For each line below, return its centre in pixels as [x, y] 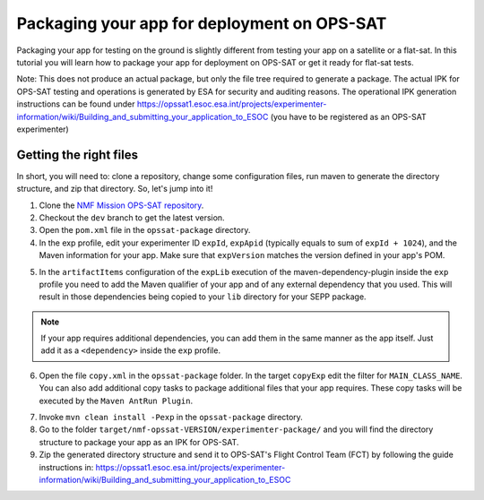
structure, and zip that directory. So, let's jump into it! [115, 189]
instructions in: [66, 467]
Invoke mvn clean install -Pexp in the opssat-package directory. [171, 418]
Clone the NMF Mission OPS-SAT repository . [121, 205]
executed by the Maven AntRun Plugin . [116, 401]
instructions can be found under [76, 104]
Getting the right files [78, 155]
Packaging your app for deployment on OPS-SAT [202, 23]
